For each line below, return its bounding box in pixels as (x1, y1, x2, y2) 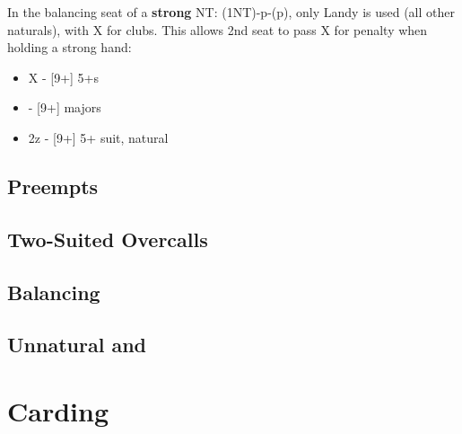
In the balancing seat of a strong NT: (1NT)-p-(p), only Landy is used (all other (7, 3, 455, 21)
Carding (7, 392, 109, 429)
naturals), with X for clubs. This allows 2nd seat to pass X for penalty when (7, 20, 428, 39)
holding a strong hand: (7, 38, 132, 57)
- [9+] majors (28, 98, 101, 117)
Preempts (7, 172, 99, 199)
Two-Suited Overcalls (7, 225, 208, 252)
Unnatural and (7, 331, 146, 359)
